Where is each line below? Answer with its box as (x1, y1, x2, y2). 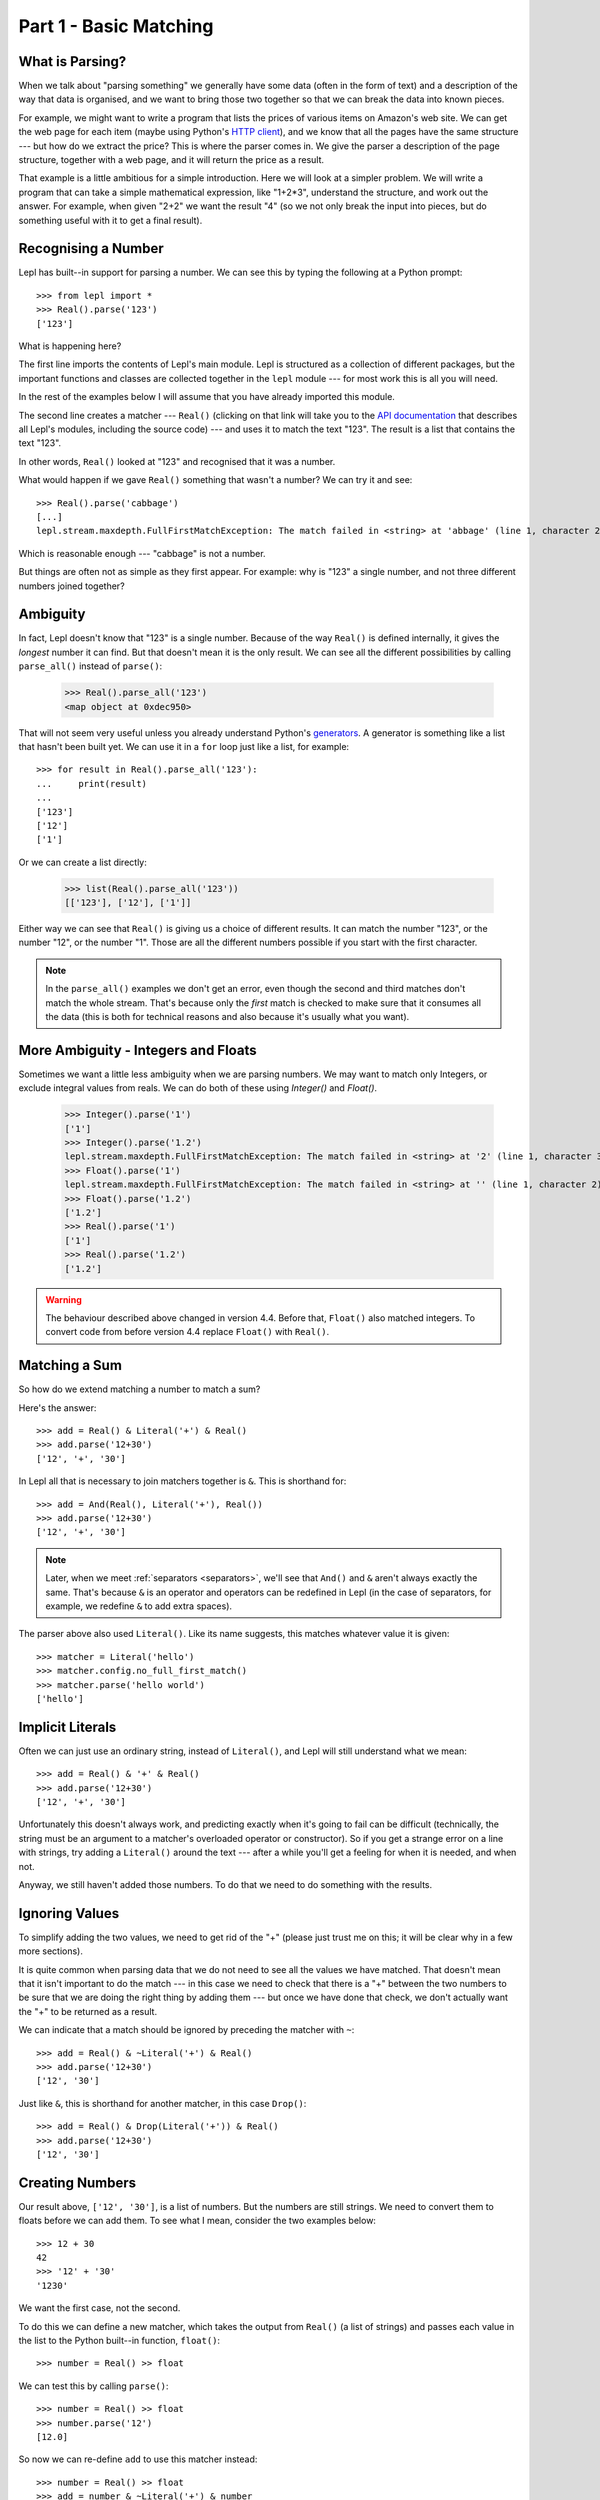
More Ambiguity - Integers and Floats (18, 1041, 257, 1059)
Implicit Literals (18, 1718, 117, 1735)
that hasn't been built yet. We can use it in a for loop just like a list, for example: (18, 740, 350, 752)
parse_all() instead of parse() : (18, 660, 163, 672)
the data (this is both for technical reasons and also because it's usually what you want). (45, 1011, 410, 1022)
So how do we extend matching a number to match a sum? (18, 1383, 261, 1395)
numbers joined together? (18, 580, 125, 592)
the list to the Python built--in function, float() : (18, 2334, 220, 2346)
